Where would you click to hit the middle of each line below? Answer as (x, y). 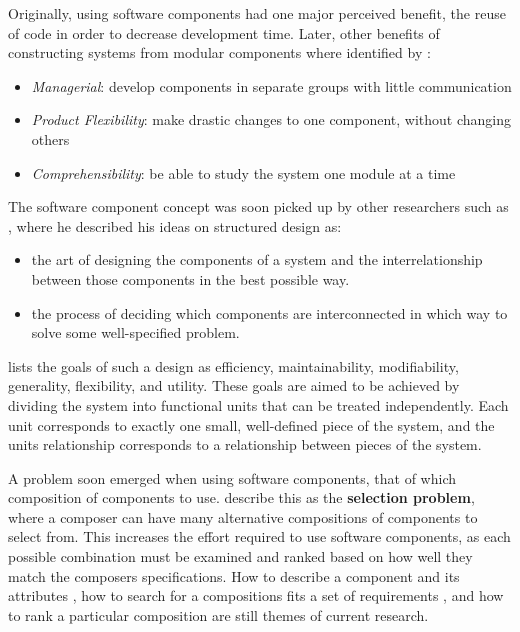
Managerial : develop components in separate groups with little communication (271, 85)
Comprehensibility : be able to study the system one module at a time (243, 172)
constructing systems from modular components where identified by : (219, 52)
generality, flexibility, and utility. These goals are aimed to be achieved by (234, 385)
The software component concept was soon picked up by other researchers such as (258, 206)
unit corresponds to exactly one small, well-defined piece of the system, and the (251, 424)
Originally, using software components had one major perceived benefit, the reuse (257, 13)
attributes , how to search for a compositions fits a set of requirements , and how (256, 595)
